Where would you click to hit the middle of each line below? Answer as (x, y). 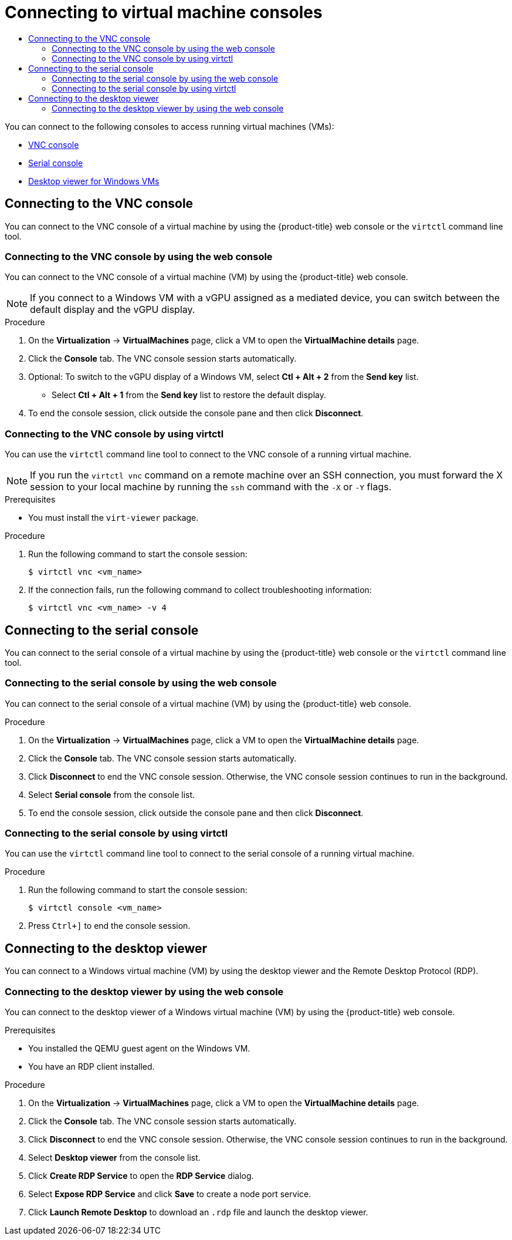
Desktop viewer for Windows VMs (94, 181)
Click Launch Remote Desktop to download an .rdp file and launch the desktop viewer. (198, 1212)
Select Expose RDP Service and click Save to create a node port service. (170, 1194)
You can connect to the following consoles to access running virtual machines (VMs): (169, 126)
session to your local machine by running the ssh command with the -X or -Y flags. (211, 487)
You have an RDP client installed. (91, 1067)
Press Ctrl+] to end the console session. (109, 926)
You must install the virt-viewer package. (113, 518)
